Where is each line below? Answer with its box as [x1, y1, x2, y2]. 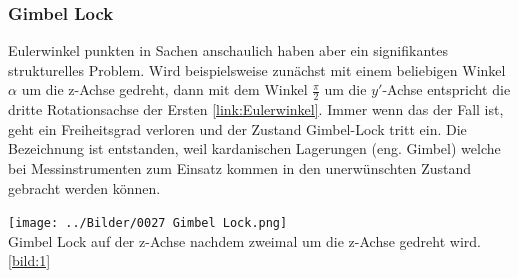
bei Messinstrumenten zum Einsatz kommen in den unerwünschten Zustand [8, 158, 472, 179]
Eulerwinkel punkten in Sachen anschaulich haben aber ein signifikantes [8, 40, 449, 61]
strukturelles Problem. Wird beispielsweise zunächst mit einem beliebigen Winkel [8, 59, 506, 80]
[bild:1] [8, 250, 51, 271]
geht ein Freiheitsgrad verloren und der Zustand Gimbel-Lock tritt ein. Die [8, 118, 467, 139]
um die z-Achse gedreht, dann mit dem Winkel [21, 79, 308, 100]
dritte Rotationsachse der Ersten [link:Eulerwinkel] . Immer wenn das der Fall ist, [8, 99, 504, 120]
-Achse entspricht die [382, 79, 511, 100]
